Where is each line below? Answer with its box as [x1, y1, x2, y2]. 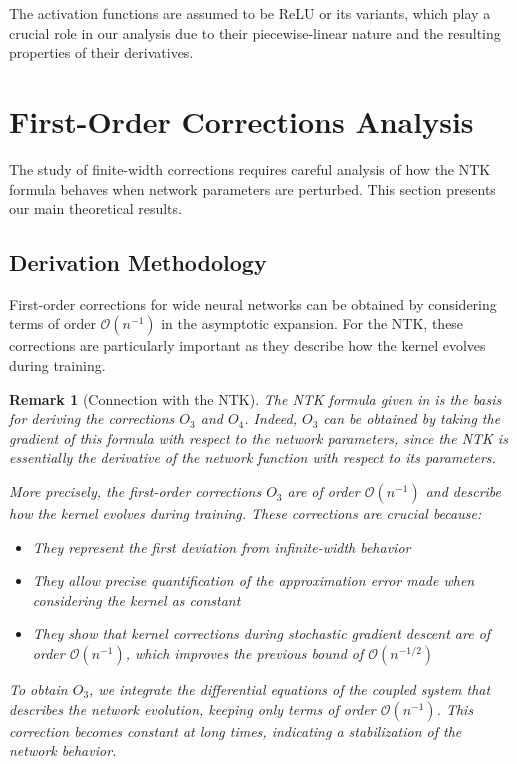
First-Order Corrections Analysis [9, 100, 474, 141]
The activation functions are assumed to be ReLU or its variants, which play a [9, 3, 491, 23]
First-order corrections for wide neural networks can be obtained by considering [9, 293, 497, 314]
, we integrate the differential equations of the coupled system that [89, 679, 491, 700]
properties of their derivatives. [9, 42, 194, 63]
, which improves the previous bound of [125, 643, 364, 664]
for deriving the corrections [9, 408, 175, 429]
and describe [425, 481, 502, 502]
